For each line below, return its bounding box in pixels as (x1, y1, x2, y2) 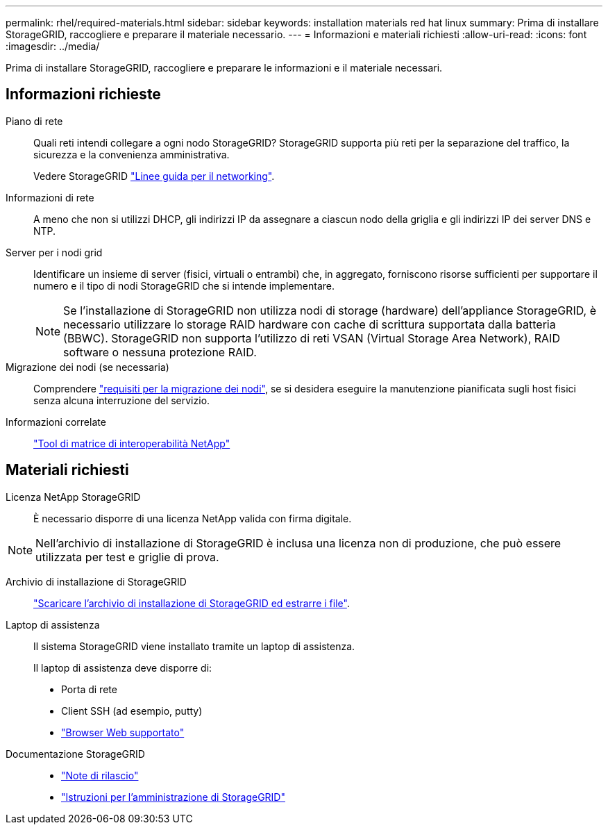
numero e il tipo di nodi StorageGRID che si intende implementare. (33, 279, 335, 292)
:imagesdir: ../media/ (6, 40, 100, 52)
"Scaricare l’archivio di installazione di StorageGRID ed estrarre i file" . (33, 597, 350, 609)
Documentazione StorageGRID (6, 747, 145, 760)
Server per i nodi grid (6, 246, 103, 258)
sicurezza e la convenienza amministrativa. (33, 148, 230, 160)
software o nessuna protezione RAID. (63, 345, 257, 359)
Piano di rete (6, 115, 63, 127)
